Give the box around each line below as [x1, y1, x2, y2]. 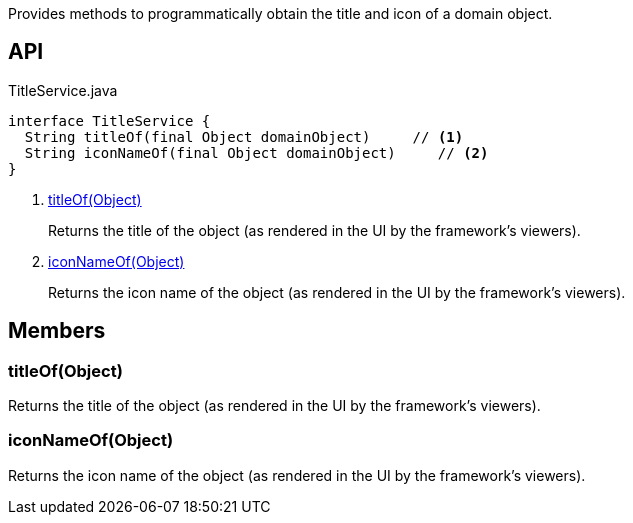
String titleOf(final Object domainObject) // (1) [24, 128, 464, 145]
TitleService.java [8, 81, 118, 99]
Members [8, 318, 106, 344]
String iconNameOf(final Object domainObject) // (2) [24, 144, 489, 161]
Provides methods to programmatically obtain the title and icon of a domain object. [8, 5, 553, 22]
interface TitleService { [8, 112, 211, 129]
